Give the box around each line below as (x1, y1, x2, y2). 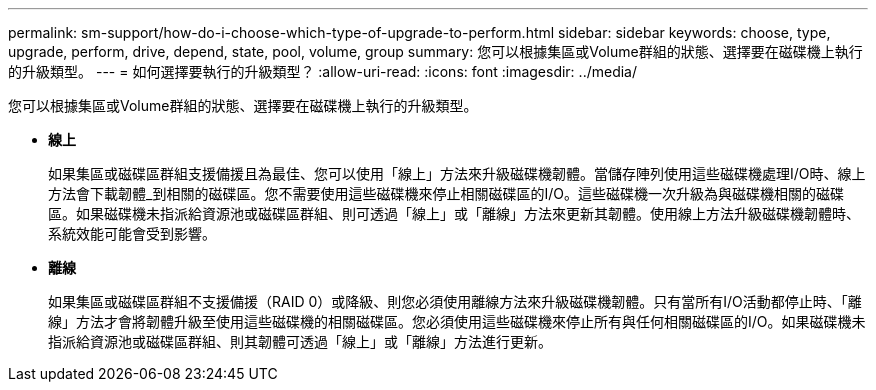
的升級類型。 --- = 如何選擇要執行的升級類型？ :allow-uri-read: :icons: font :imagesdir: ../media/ (8, 63, 638, 80)
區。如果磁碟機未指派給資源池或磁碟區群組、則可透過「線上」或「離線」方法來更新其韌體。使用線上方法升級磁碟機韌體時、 (48, 205, 860, 222)
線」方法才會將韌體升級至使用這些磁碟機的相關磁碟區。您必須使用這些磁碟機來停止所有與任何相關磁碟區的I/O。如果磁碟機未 (48, 313, 866, 330)
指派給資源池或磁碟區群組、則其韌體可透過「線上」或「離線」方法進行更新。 (48, 333, 552, 350)
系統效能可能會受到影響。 (48, 225, 216, 242)
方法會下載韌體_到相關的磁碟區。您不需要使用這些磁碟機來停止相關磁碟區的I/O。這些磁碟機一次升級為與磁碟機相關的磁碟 (48, 185, 844, 202)
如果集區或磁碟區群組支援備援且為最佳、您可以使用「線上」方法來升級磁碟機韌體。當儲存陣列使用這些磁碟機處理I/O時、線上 (48, 165, 866, 182)
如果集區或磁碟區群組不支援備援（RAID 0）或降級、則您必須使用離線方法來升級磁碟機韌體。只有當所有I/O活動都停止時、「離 (48, 293, 862, 310)
